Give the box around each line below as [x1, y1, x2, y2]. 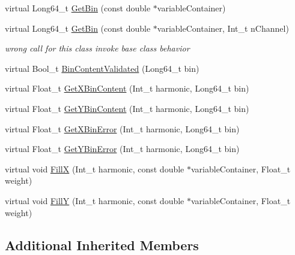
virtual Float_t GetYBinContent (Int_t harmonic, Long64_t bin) [5, 102, 249, 114]
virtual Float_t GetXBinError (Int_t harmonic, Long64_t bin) [5, 122, 240, 135]
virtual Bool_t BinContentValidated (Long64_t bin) [5, 62, 199, 74]
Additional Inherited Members [5, 235, 199, 254]
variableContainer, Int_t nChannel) [157, 22, 289, 34]
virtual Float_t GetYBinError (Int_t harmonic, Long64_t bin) [5, 142, 240, 155]
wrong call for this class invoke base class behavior [5, 42, 190, 54]
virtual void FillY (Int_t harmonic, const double [5, 194, 184, 207]
